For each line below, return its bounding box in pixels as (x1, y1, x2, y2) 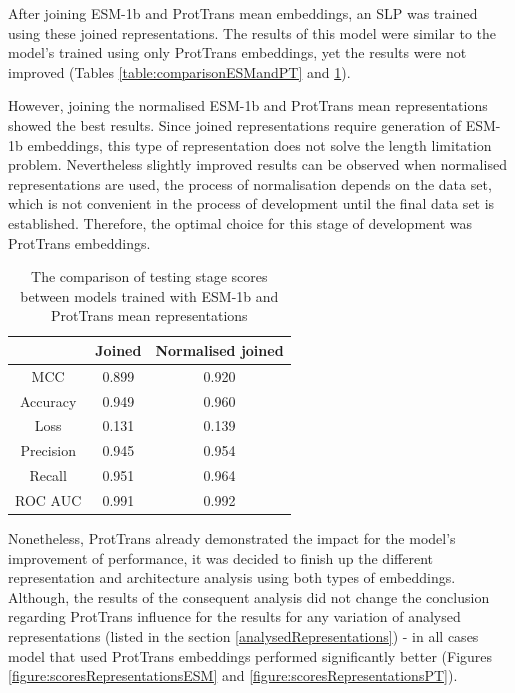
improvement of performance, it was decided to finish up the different (8, 547, 433, 568)
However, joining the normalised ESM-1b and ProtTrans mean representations (8, 95, 488, 116)
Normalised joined (155, 339, 284, 360)
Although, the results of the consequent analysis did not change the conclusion (8, 586, 490, 607)
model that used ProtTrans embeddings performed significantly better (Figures (8, 645, 493, 666)
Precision (20, 440, 76, 461)
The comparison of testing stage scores (31, 266, 268, 287)
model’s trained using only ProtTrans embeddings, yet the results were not (8, 42, 467, 63)
